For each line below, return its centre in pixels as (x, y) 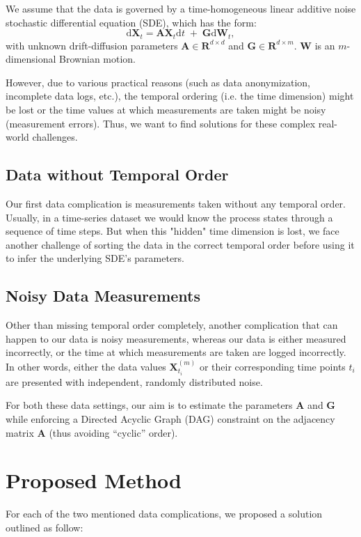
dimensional (31, 59)
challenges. (55, 137)
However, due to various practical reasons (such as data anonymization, (158, 82)
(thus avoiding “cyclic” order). (113, 432)
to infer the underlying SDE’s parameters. (95, 258)
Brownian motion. (97, 59)
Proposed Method (94, 480)
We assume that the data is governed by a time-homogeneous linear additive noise (181, 8)
